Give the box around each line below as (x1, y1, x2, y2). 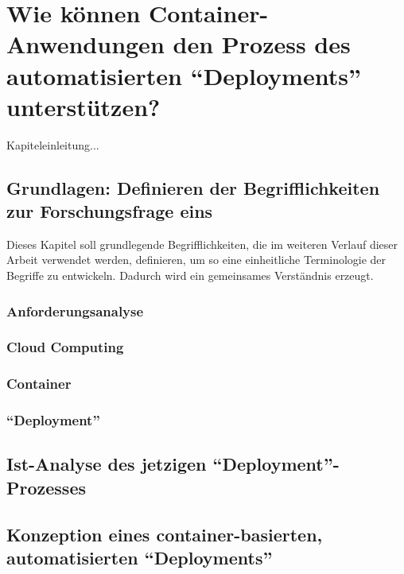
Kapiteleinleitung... (6, 136, 99, 153)
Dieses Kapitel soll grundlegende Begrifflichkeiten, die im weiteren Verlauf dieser (6, 235, 398, 252)
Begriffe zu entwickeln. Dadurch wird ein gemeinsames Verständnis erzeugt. (6, 267, 374, 284)
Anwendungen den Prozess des (6, 28, 351, 60)
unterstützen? (6, 90, 161, 122)
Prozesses (6, 475, 87, 499)
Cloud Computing (6, 337, 124, 357)
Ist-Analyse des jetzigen (6, 452, 207, 476)
